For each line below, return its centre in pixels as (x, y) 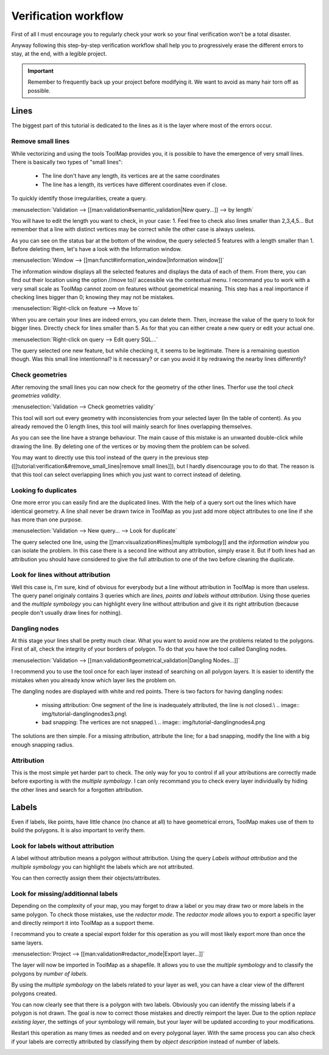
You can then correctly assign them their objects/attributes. (86, 878)
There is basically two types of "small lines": (67, 162)
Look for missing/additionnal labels (65, 893)
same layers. (27, 943)
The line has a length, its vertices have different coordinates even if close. (134, 184)
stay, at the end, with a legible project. (59, 54)
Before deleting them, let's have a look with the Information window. (97, 249)
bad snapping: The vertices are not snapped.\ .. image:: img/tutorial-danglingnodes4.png (154, 722)
